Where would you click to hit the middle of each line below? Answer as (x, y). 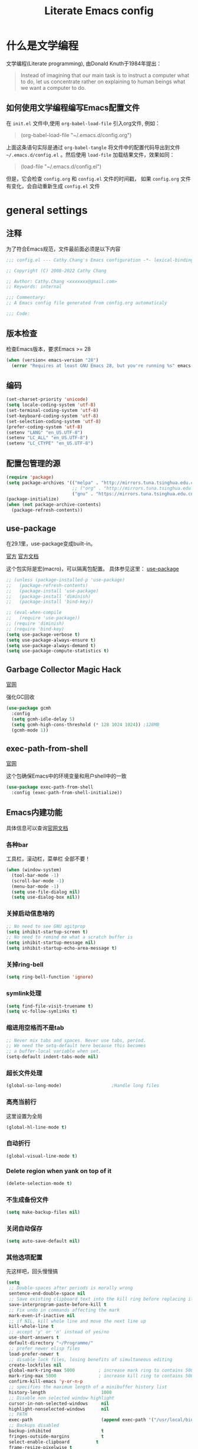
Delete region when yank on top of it (59, 1171)
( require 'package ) (30, 477)
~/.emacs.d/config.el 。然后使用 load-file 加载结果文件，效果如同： (90, 154)
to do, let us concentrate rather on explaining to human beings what (103, 82)
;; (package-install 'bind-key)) (50, 602)
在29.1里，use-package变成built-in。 (51, 543)
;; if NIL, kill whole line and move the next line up (77, 1321)
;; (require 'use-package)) (43, 618)
